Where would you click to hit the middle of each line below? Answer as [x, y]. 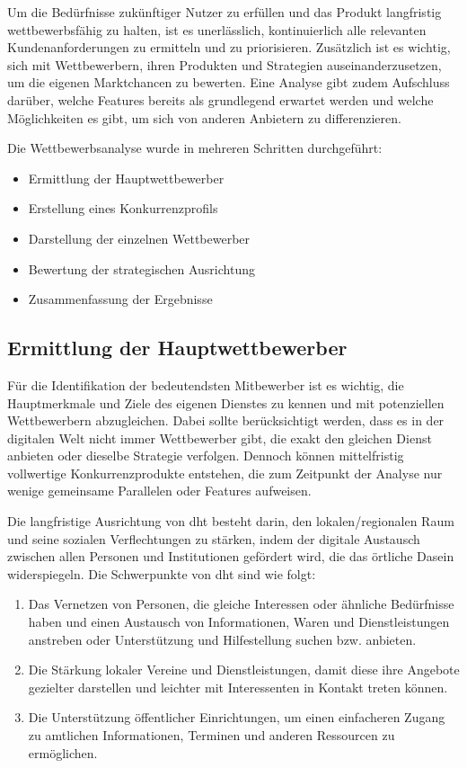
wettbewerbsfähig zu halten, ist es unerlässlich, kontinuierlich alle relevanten [217, 29]
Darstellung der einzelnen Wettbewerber [139, 238]
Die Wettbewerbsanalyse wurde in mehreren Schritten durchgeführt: [195, 148]
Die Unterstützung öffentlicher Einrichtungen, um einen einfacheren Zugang [237, 717]
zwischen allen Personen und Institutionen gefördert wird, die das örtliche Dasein [231, 556]
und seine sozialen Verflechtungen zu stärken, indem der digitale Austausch [214, 538]
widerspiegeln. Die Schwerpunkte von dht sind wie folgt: [162, 573]
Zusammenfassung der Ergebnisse [120, 299]
